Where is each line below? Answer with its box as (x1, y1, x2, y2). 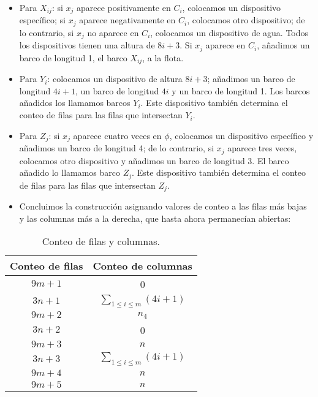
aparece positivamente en (77, 1, 171, 13)
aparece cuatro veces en (73, 129, 162, 142)
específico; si (19, 13, 66, 26)
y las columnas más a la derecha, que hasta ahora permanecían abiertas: (19, 211, 291, 224)
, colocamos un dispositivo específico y (169, 129, 314, 142)
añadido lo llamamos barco (19, 166, 121, 179)
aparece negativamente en (79, 13, 176, 26)
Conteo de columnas (93, 259, 192, 273)
